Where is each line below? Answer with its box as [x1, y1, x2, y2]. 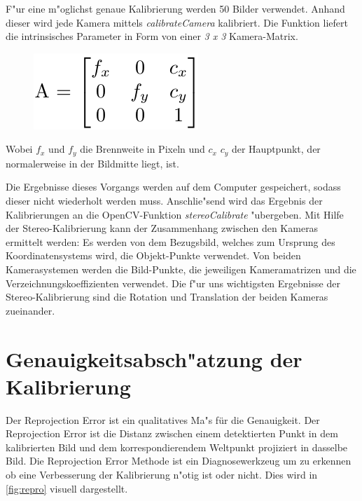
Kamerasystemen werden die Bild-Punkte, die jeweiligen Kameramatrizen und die [6, 261, 356, 276]
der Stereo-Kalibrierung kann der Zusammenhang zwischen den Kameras [6, 221, 319, 235]
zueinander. [6, 303, 55, 317]
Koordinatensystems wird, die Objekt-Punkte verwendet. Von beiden [6, 248, 301, 263]
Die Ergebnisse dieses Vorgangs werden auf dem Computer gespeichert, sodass [6, 179, 341, 194]
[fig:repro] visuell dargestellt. [6, 481, 128, 495]
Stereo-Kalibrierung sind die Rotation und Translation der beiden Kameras [6, 289, 328, 304]
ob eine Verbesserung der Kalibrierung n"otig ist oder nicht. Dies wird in [6, 467, 318, 482]
